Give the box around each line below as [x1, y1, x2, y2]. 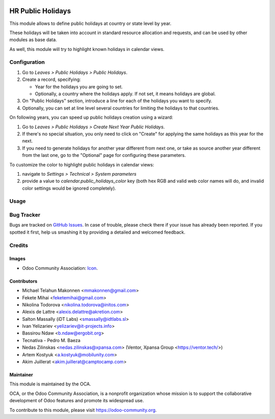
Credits [9, 242, 28, 249]
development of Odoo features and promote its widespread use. [9, 398, 144, 404]
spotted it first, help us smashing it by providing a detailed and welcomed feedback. [9, 229, 185, 235]
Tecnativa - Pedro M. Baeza [22, 337, 81, 343]
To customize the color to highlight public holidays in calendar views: [9, 161, 155, 167]
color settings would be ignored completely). [22, 185, 117, 191]
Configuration [9, 59, 45, 66]
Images [9, 256, 25, 262]
